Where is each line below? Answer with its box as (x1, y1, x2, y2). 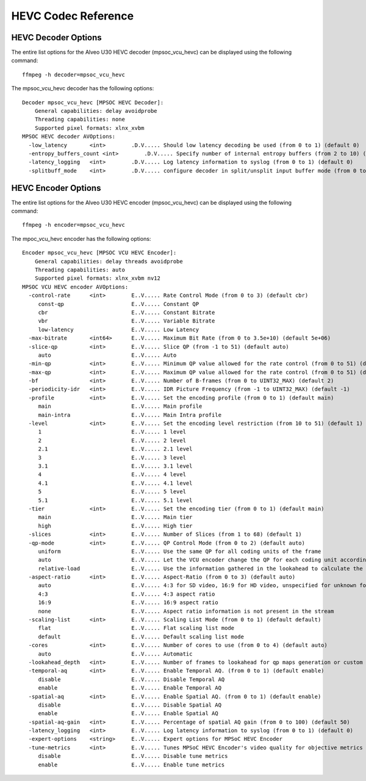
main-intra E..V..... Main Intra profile (38, 412, 222, 418)
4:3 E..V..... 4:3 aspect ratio (38, 590, 215, 597)
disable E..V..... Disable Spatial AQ (38, 701, 222, 708)
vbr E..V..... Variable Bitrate (38, 318, 215, 324)
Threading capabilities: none (34, 116, 125, 123)
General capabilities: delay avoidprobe (34, 107, 158, 115)
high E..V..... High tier (38, 522, 193, 529)
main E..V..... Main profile (38, 403, 203, 410)
